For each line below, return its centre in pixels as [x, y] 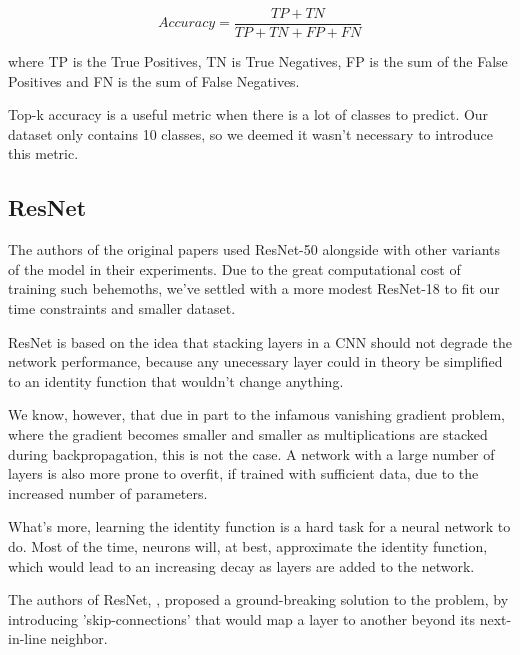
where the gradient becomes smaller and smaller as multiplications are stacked [248, 433]
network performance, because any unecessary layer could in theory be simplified [255, 361]
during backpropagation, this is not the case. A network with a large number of [251, 453]
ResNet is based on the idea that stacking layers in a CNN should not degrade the [260, 341]
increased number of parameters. [108, 492]
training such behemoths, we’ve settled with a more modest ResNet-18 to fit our [254, 288]
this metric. [43, 153]
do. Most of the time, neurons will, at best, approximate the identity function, [248, 545]
